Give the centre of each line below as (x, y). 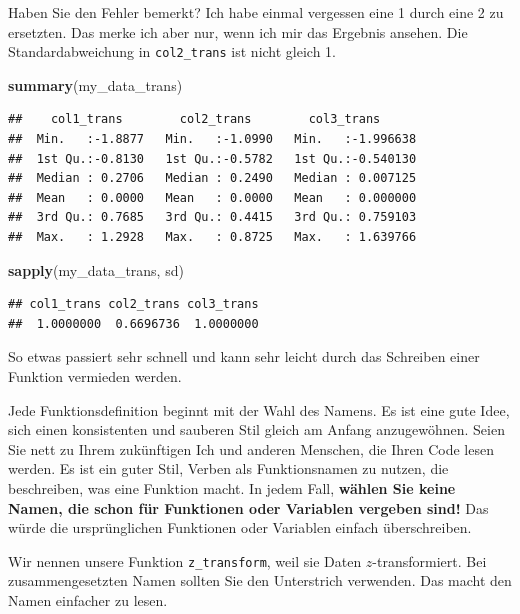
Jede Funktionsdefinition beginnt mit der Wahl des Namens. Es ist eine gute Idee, (259, 409)
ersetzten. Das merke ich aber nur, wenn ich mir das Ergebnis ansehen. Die (238, 31)
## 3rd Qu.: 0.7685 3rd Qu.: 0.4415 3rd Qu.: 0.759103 (212, 217)
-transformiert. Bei (429, 560)
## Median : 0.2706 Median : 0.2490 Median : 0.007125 (212, 178)
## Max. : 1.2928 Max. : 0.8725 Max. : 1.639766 (212, 237)
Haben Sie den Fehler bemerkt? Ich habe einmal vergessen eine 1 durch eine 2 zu (256, 12)
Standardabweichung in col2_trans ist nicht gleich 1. (172, 51)
